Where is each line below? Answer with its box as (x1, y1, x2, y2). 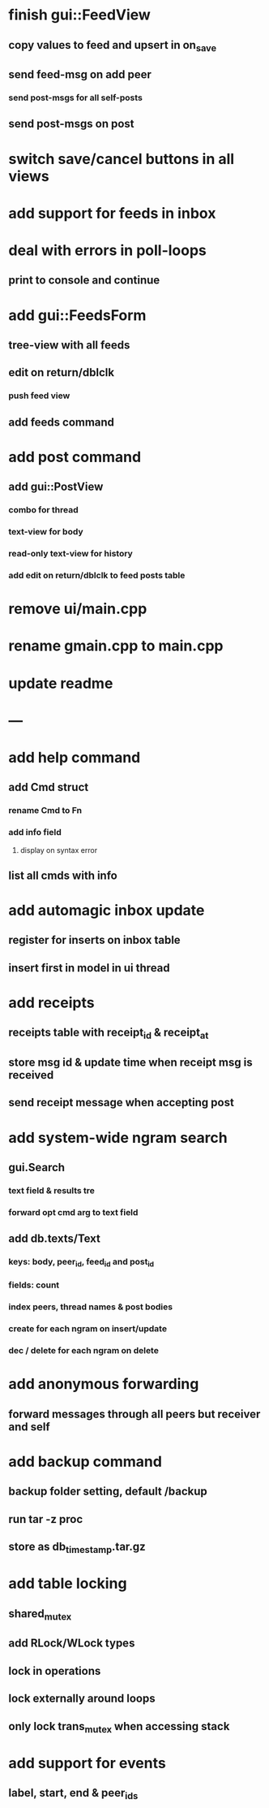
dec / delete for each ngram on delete (8, 1345, 160, 1356)
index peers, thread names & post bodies (8, 1301, 173, 1313)
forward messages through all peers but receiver (8, 1407, 261, 1421)
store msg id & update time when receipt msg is (8, 1056, 253, 1070)
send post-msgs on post (8, 117, 135, 131)
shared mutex (8, 1607, 72, 1622)
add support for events (8, 1754, 166, 1772)
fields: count (8, 1279, 60, 1291)
